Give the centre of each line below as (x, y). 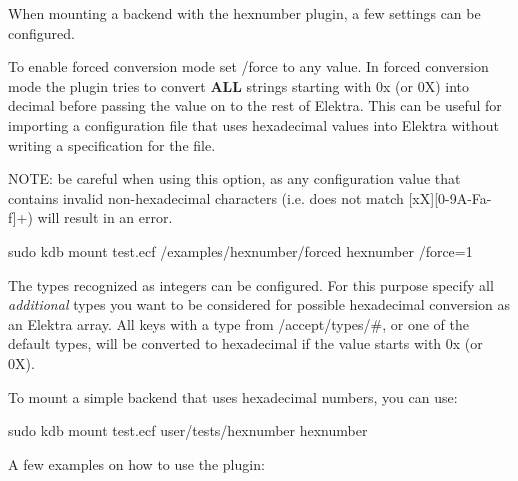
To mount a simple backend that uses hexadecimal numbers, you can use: (233, 396)
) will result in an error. (100, 217)
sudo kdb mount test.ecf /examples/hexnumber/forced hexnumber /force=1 (240, 250)
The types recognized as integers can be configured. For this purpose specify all (251, 284)
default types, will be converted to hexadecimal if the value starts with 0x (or (245, 343)
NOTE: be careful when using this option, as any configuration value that (234, 178)
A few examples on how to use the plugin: (136, 463)
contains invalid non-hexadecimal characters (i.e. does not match (206, 197)
